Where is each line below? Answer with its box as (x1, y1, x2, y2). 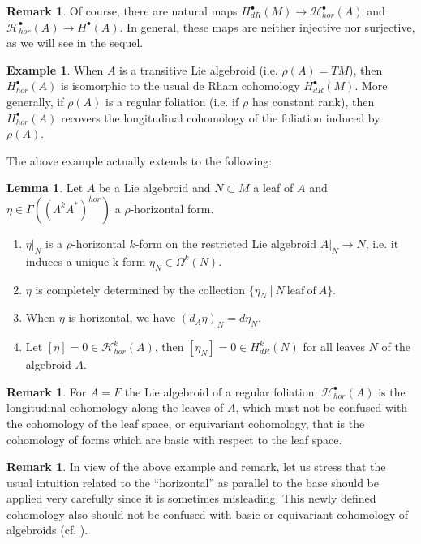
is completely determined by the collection (35, 281, 246, 298)
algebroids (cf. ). (6, 521, 88, 538)
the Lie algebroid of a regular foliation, (124, 383, 318, 400)
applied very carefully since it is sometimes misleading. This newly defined (6, 490, 376, 507)
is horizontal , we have (68, 309, 176, 326)
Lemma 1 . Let (6, 179, 84, 196)
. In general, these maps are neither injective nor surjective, (119, 18, 415, 35)
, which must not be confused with (235, 399, 408, 416)
